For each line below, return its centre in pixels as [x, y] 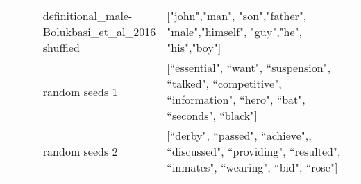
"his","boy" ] [194, 47]
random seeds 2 [80, 151]
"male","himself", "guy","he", [234, 31]
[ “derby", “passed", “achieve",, [239, 135]
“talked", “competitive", [224, 83]
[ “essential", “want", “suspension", [249, 67]
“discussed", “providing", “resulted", [254, 151]
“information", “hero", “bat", [236, 99]
